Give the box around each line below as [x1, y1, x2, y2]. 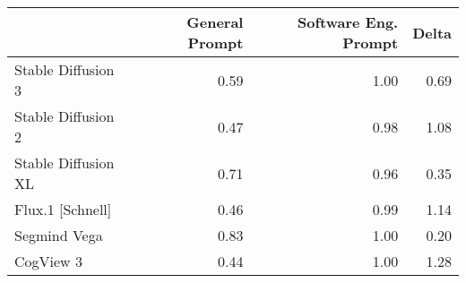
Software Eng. [298, 12, 399, 32]
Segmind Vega [14, 225, 103, 245]
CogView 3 [14, 251, 82, 271]
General [186, 12, 244, 32]
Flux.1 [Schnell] [14, 199, 112, 219]
